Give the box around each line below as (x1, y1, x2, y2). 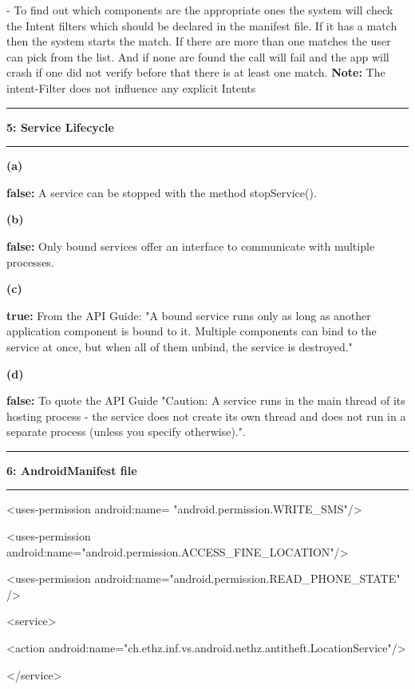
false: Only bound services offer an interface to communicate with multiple (6, 237, 375, 254)
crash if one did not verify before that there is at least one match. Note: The (6, 64, 385, 81)
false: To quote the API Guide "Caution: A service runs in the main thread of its (6, 392, 405, 409)
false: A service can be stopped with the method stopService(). (6, 184, 317, 200)
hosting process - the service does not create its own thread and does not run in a (6, 407, 406, 424)
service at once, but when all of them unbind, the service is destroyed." (6, 338, 353, 354)
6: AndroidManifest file (6, 461, 137, 478)
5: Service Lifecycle (6, 118, 114, 135)
